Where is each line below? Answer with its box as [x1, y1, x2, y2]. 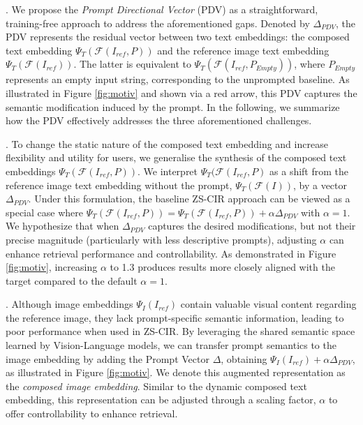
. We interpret [138, 163, 198, 178]
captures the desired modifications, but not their [148, 218, 356, 233]
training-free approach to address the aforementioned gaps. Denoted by [6, 15, 310, 30]
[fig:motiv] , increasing [6, 260, 98, 274]
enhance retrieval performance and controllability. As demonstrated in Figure [6, 246, 336, 260]
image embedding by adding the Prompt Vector [6, 351, 209, 366]
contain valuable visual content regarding [180, 297, 357, 311]
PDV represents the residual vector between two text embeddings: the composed [6, 29, 350, 44]
